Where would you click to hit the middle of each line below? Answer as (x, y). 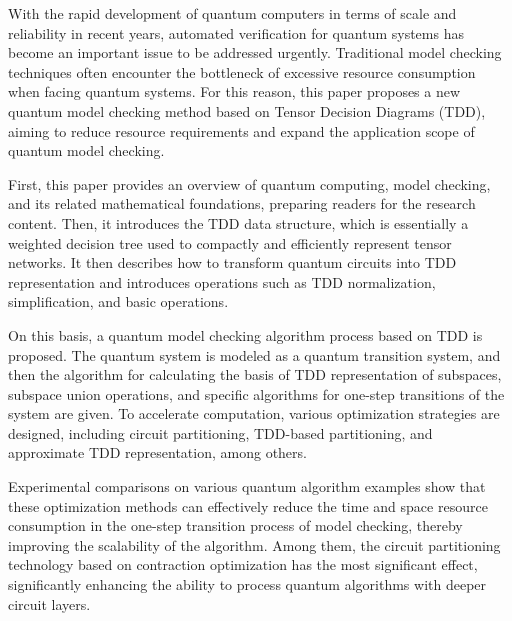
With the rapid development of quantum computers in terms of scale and (232, 13)
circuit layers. (49, 603)
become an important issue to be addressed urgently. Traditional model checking (255, 52)
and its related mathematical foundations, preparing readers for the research (242, 203)
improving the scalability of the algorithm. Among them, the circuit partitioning (254, 544)
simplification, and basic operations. (118, 301)
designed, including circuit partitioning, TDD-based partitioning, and (220, 432)
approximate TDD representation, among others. (157, 452)
